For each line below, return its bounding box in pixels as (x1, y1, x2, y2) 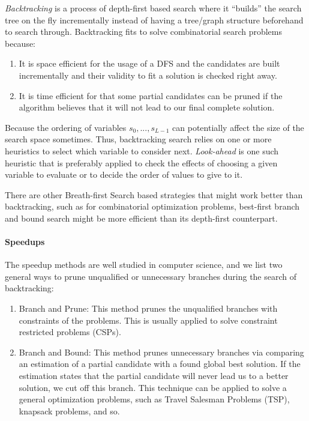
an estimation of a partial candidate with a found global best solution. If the (19, 357, 301, 370)
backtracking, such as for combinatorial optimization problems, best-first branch (5, 200, 300, 213)
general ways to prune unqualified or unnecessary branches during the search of (5, 270, 297, 282)
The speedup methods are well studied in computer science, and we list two (5, 258, 283, 271)
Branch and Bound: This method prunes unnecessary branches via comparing (19, 345, 304, 358)
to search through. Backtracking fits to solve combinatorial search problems (5, 25, 283, 38)
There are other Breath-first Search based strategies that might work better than (5, 188, 303, 201)
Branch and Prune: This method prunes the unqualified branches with (19, 302, 278, 315)
